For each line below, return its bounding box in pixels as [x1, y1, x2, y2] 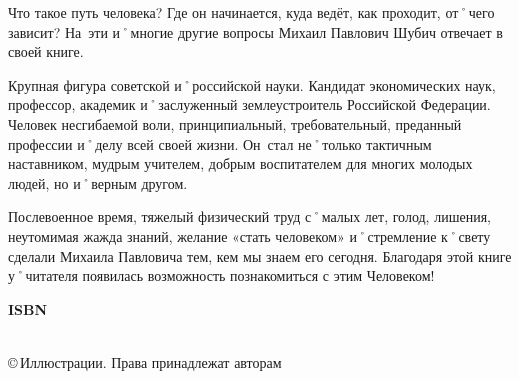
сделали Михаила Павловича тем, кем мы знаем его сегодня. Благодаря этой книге [8, 245, 512, 266]
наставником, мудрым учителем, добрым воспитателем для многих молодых [8, 153, 473, 174]
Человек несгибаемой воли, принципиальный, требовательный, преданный [8, 113, 462, 134]
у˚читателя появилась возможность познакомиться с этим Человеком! [8, 265, 435, 286]
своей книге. [8, 41, 84, 62]
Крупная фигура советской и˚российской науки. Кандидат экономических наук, [8, 74, 496, 95]
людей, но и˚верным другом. [8, 172, 188, 193]
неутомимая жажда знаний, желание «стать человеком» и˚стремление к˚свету [8, 225, 491, 246]
